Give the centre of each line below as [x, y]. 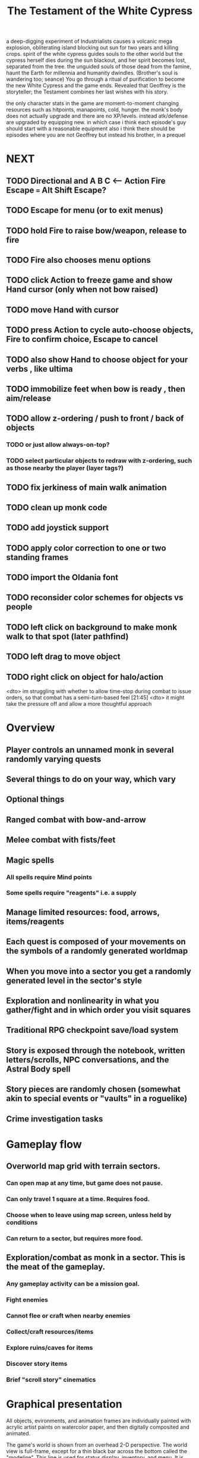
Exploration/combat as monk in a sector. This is [96, 1258]
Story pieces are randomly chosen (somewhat [94, 1089]
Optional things [35, 799]
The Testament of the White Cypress [100, 11]
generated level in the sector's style [74, 980]
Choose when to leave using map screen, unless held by [89, 1215]
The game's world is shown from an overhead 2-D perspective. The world [97, 1445]
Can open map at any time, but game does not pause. [85, 1183]
